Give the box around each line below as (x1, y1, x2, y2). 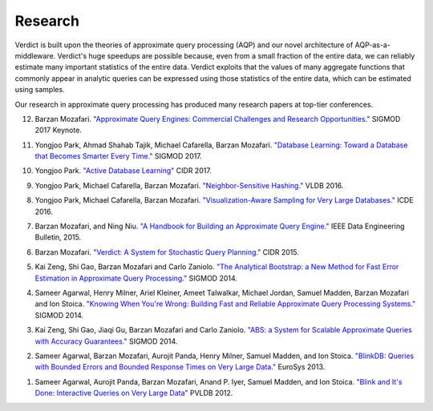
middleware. (14, 50, 56, 60)
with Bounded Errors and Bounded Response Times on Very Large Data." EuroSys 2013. (34, 362, 326, 372)
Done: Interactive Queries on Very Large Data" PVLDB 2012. (34, 389, 233, 398)
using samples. (14, 85, 65, 95)
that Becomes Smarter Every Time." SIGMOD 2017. (34, 151, 202, 161)
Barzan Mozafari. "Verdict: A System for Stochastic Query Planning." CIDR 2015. (34, 247, 300, 256)
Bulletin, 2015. (34, 232, 82, 242)
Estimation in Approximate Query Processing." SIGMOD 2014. (34, 273, 238, 283)
